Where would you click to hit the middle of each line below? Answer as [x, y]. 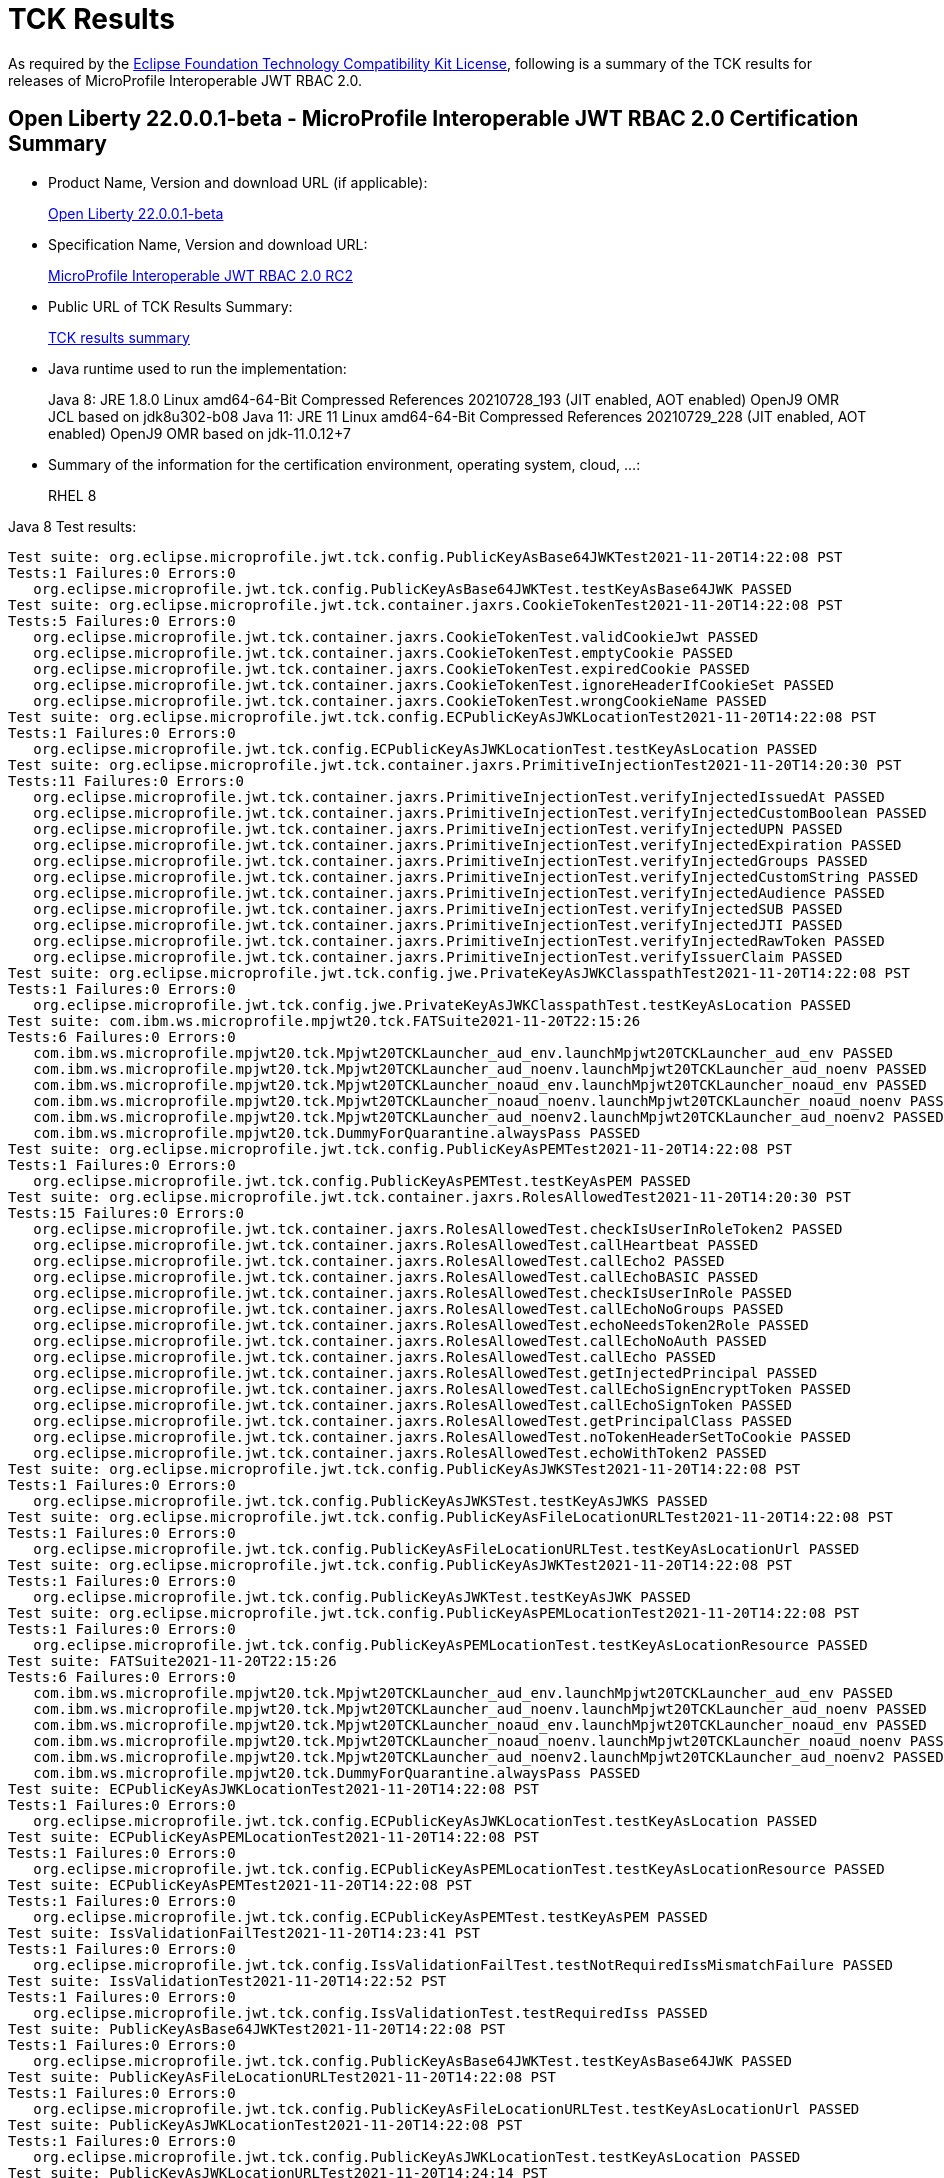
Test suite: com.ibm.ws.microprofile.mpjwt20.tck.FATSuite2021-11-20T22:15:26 [324, 1020]
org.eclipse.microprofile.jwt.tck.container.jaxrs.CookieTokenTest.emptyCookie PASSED [383, 652]
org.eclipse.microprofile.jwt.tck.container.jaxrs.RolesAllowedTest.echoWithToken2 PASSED [400, 1452]
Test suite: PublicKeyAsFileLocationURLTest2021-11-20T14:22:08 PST [282, 2076]
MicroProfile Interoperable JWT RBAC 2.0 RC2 [200, 275]
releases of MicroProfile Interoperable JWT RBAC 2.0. [185, 80]
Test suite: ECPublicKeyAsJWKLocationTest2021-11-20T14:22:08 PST [274, 1788]
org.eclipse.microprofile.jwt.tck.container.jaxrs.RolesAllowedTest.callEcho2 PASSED [379, 1260]
